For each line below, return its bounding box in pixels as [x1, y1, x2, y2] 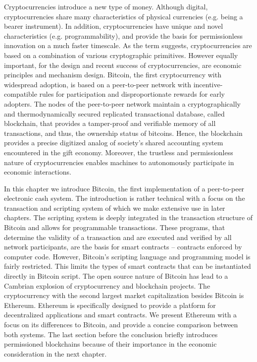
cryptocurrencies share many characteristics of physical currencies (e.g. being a [4, 11, 243, 21]
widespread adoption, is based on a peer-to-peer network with [4, 79, 191, 89]
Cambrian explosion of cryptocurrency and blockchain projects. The [4, 280, 210, 291]
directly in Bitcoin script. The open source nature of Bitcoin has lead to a [4, 271, 228, 281]
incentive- [193, 79, 223, 89]
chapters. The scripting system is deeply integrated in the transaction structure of [4, 212, 253, 223]
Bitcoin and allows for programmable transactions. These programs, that [4, 222, 225, 233]
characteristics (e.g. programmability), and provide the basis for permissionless [4, 30, 243, 41]
